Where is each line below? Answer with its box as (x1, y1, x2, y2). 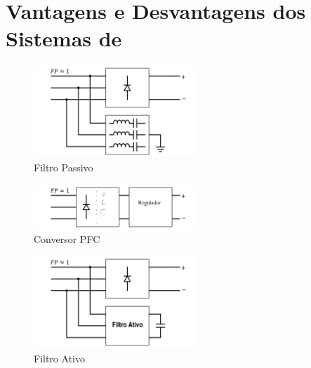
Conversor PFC (34, 232, 100, 247)
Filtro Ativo (34, 350, 85, 365)
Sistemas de (6, 24, 122, 53)
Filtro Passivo (34, 160, 93, 175)
